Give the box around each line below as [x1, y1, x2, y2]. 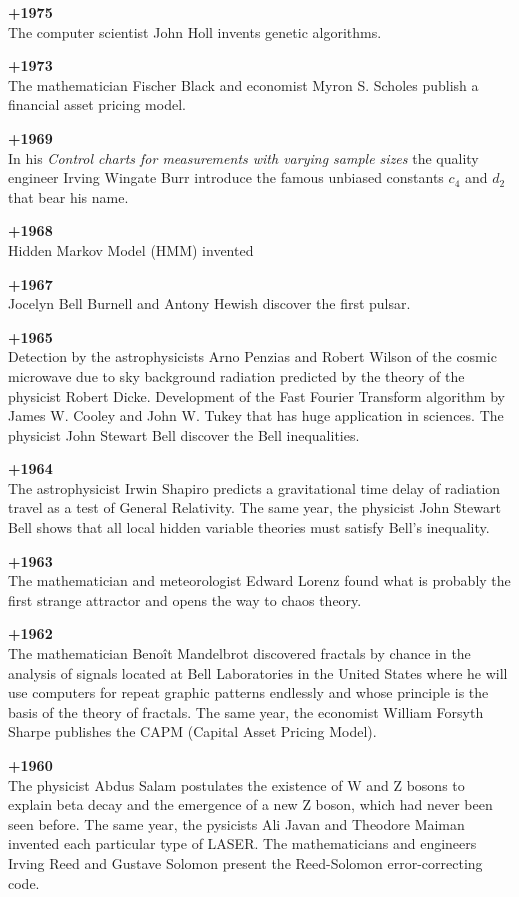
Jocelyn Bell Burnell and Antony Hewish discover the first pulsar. [8, 293, 411, 314]
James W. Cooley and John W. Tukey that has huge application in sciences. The [8, 405, 504, 426]
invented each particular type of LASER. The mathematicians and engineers [8, 833, 477, 854]
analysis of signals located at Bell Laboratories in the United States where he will [8, 662, 508, 683]
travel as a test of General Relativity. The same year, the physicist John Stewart [8, 497, 501, 518]
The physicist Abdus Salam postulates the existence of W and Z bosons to [8, 774, 465, 795]
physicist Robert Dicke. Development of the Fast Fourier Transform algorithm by [8, 385, 505, 406]
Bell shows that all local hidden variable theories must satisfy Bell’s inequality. [8, 517, 490, 538]
